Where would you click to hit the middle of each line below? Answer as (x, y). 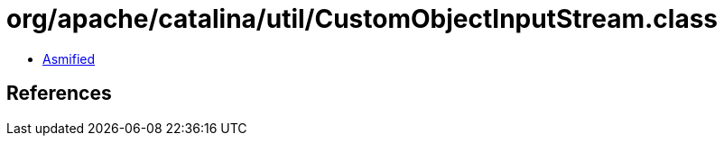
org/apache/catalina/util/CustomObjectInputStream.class (362, 19)
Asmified (69, 58)
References (59, 94)
